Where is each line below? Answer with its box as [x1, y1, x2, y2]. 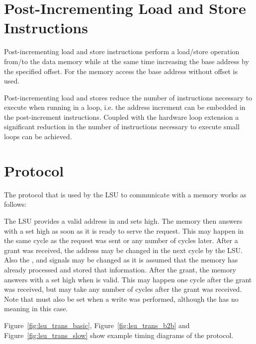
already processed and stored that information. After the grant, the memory [4, 264, 236, 274]
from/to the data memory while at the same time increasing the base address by [4, 56, 249, 66]
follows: [4, 199, 27, 209]
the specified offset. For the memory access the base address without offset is [4, 66, 238, 76]
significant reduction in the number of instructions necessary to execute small [4, 121, 240, 132]
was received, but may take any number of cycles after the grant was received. [4, 284, 242, 294]
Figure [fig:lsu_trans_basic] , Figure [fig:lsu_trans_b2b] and [4, 320, 190, 330]
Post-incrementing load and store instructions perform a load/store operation [4, 46, 240, 57]
